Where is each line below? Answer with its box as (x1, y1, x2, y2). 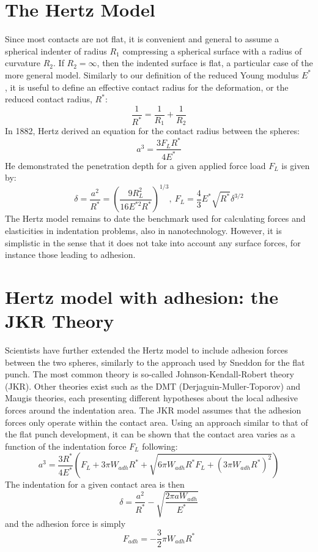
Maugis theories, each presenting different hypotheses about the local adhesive (5, 391, 298, 404)
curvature (5, 56, 41, 69)
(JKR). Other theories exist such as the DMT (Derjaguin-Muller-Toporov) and (5, 379, 301, 392)
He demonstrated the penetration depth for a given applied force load (5, 159, 266, 172)
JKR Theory (5, 308, 114, 333)
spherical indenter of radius (5, 44, 107, 57)
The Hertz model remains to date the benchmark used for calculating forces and (5, 212, 306, 225)
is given (281, 159, 310, 172)
